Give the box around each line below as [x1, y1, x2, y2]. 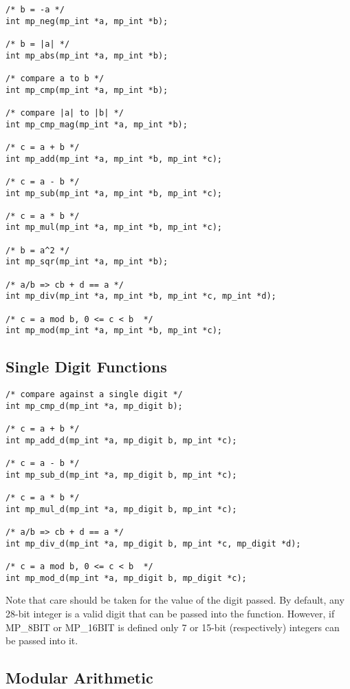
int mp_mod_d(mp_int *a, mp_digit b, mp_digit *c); [6, 573, 247, 583]
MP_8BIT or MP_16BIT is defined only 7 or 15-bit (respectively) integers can [6, 619, 340, 634]
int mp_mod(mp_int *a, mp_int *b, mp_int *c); [6, 326, 222, 336]
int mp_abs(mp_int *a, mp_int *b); [6, 50, 168, 61]
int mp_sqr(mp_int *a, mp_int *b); [6, 257, 168, 267]
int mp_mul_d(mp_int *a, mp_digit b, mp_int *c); [6, 504, 237, 514]
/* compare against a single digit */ [6, 390, 183, 400]
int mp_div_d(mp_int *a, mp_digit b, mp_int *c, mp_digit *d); [6, 538, 301, 549]
